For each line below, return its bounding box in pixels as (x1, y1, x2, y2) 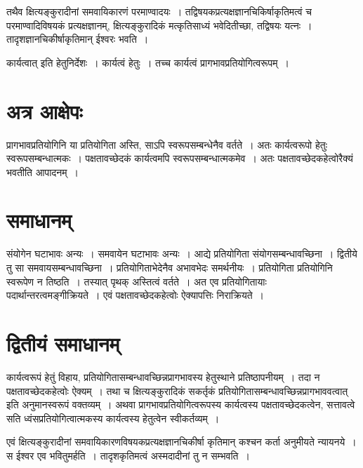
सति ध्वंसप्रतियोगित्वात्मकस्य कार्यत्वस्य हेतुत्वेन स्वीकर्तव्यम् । (6, 410, 220, 425)
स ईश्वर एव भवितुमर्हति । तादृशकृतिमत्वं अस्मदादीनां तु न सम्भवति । (6, 448, 250, 462)
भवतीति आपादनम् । (6, 164, 79, 179)
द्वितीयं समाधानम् (6, 328, 120, 357)
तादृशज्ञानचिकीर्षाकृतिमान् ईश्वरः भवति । (6, 32, 149, 46)
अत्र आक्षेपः (6, 96, 83, 125)
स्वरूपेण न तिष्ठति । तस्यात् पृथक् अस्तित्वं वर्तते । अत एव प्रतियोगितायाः (6, 274, 267, 288)
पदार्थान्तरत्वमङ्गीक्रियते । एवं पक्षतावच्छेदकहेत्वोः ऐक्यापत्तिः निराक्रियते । (6, 288, 265, 302)
